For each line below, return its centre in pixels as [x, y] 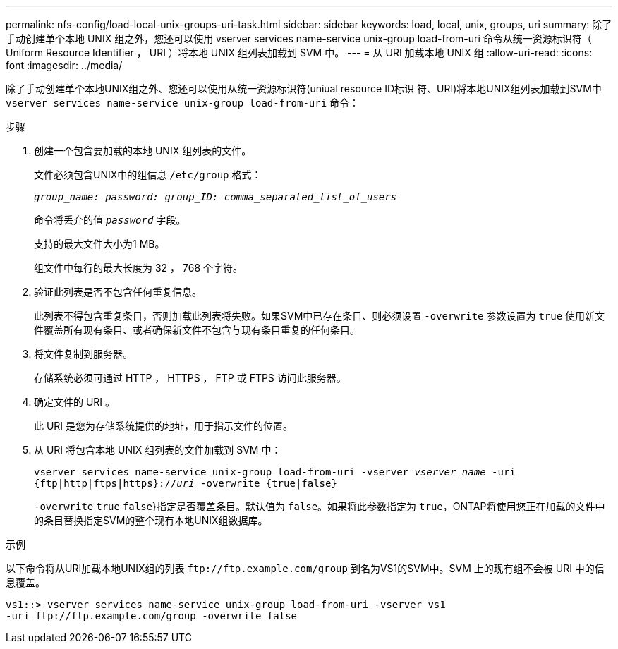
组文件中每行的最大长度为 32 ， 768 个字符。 [138, 268]
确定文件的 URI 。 [75, 402]
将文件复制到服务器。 [83, 354]
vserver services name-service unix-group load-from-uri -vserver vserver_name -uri [275, 472]
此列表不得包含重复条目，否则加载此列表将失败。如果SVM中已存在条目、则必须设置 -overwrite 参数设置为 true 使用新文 [320, 316]
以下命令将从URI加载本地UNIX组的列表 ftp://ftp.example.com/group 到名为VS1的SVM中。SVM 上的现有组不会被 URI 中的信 [305, 568]
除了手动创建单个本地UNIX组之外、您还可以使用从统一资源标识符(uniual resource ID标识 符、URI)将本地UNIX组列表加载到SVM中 [304, 89]
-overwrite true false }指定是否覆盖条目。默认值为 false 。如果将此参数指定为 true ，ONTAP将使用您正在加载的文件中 [320, 506]
